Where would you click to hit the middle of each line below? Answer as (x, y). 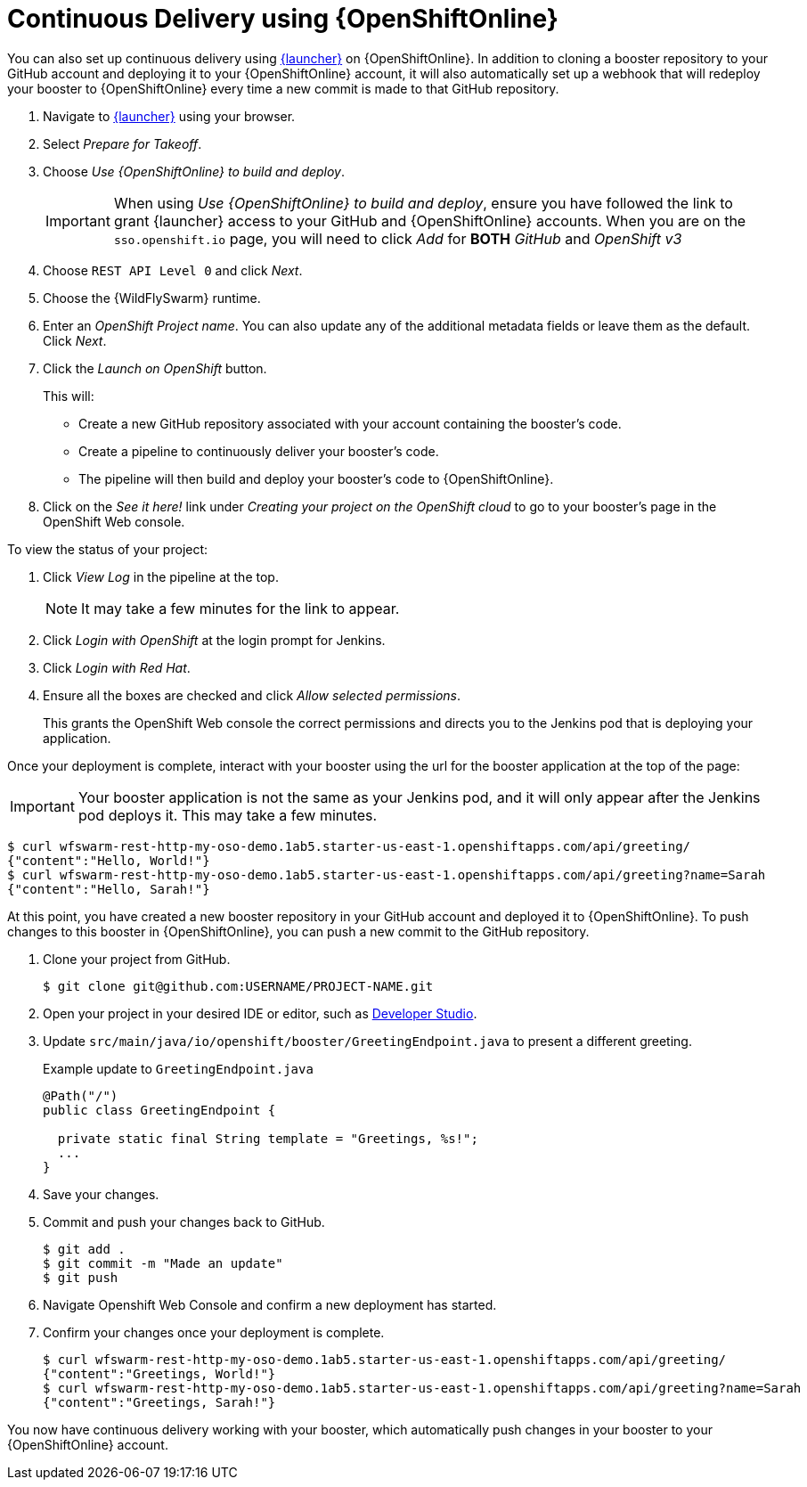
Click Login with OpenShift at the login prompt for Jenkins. (214, 640)
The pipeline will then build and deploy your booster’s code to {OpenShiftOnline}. (316, 478)
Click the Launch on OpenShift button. (155, 368)
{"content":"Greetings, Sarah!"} (159, 1402)
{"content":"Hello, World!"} (109, 860)
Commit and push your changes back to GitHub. (184, 1221)
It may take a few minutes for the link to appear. (240, 608)
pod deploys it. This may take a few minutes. (228, 815)
